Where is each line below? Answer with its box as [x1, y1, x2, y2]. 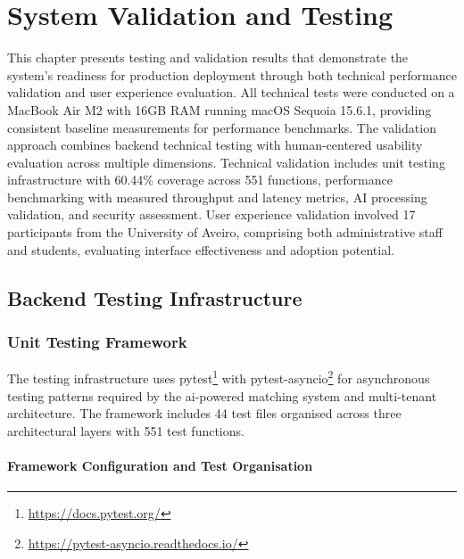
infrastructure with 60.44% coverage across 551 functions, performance [7, 170, 393, 189]
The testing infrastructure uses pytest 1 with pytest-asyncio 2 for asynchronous [7, 366, 430, 387]
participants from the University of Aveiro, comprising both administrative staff [7, 223, 443, 242]
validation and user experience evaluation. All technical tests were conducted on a [7, 83, 455, 102]
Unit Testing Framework [7, 330, 187, 352]
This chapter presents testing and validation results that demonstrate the [7, 48, 409, 67]
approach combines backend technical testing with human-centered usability [7, 136, 423, 154]
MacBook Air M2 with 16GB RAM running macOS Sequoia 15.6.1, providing [7, 100, 432, 119]
